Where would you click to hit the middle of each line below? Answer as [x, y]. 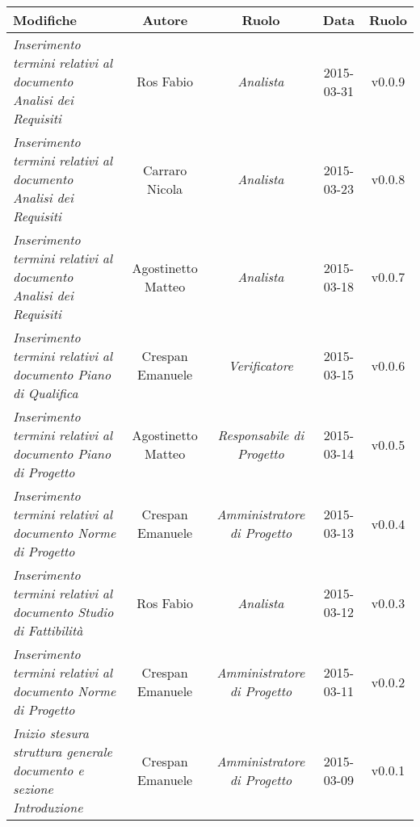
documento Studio [63, 612]
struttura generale [63, 751]
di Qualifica [46, 393]
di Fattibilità [48, 630]
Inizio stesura [51, 733]
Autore [165, 20]
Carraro [165, 170]
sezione [33, 789]
